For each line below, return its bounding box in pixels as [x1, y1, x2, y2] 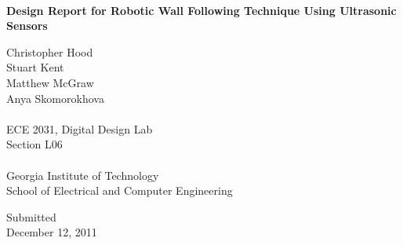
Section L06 [6, 136, 63, 152]
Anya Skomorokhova [6, 90, 104, 106]
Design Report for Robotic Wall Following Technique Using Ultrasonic [6, 2, 397, 18]
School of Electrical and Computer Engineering [6, 182, 233, 199]
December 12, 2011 [6, 224, 97, 240]
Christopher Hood [6, 43, 93, 60]
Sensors [6, 17, 48, 34]
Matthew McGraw [6, 74, 94, 90]
